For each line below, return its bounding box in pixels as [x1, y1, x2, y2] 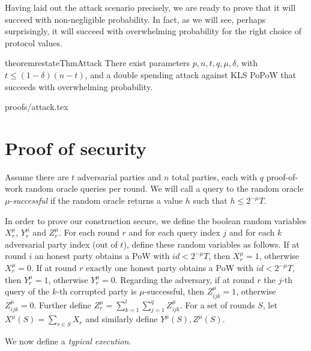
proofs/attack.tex [5, 100, 68, 113]
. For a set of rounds [180, 298, 255, 311]
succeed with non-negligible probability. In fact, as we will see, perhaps [5, 13, 265, 25]
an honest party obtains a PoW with [35, 249, 170, 262]
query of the [5, 285, 50, 298]
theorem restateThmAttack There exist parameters [5, 56, 190, 69]
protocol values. [5, 36, 62, 49]
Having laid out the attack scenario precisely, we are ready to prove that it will [5, 1, 296, 13]
